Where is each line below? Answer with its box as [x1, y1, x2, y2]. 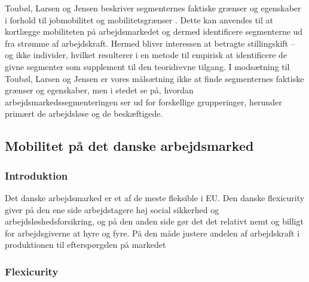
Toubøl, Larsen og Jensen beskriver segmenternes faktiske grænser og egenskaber [5, 2, 301, 14]
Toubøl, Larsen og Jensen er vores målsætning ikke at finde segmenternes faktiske [5, 72, 304, 84]
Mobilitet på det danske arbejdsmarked [5, 137, 254, 155]
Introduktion [5, 168, 68, 183]
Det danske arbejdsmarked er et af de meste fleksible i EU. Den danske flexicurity [5, 191, 305, 204]
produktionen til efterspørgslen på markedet [5, 238, 166, 251]
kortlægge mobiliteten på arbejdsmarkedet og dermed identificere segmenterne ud [5, 25, 303, 38]
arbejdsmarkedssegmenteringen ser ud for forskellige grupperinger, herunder [5, 95, 282, 108]
